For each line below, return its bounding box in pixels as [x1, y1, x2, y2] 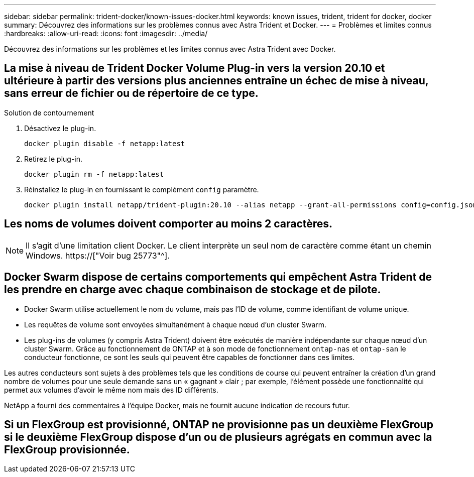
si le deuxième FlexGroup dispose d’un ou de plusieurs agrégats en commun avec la [4, 430, 432, 443]
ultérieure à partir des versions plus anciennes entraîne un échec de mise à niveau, [4, 74, 429, 87]
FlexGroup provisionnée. [4, 443, 130, 456]
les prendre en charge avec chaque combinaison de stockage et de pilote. [4, 283, 381, 296]
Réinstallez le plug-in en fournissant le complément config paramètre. [24, 185, 259, 194]
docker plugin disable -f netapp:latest [24, 139, 185, 148]
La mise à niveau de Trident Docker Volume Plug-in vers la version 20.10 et [4, 62, 385, 75]
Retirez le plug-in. [24, 154, 83, 163]
